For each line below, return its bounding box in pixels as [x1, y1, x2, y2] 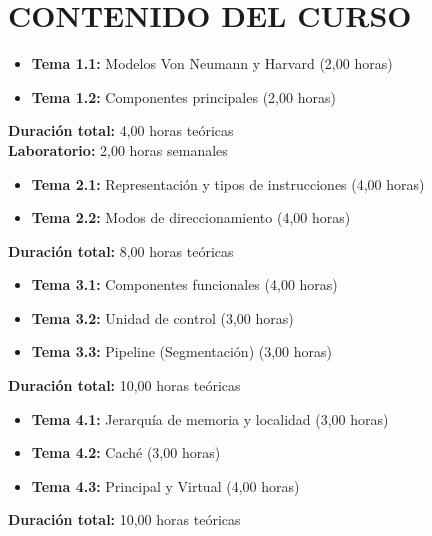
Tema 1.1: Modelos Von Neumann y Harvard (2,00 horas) [31, 53, 393, 74]
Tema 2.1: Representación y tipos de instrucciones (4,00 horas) [31, 173, 425, 194]
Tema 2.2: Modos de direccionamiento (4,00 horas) [31, 207, 351, 228]
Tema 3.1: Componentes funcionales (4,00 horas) [31, 274, 338, 295]
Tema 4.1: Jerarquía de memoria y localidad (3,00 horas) [31, 408, 389, 429]
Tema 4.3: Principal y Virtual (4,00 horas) [31, 475, 300, 496]
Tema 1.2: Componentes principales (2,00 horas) [31, 86, 336, 107]
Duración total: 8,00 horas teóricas [8, 240, 234, 261]
